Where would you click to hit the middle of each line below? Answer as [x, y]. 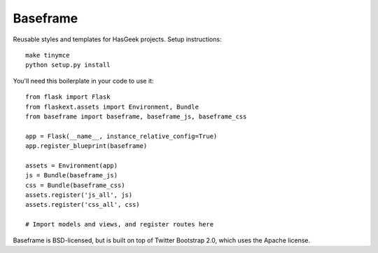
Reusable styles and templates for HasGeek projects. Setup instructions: [117, 39]
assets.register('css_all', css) [83, 205]
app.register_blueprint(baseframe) [86, 146]
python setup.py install [68, 65]
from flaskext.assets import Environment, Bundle [112, 107]
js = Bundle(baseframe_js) [72, 176]
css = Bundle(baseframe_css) [75, 185]
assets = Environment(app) [72, 165]
